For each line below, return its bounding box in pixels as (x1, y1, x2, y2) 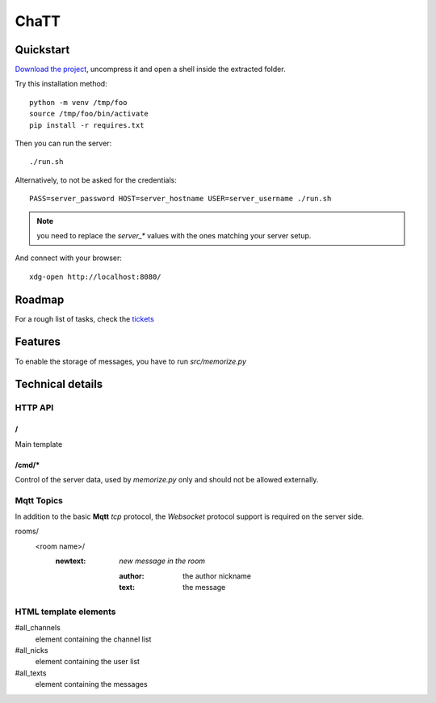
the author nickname (182, 570, 252, 581)
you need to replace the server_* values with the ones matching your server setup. (36, 230, 312, 240)
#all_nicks (15, 645, 48, 655)
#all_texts (15, 667, 47, 678)
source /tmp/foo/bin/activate (29, 109, 149, 119)
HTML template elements (15, 606, 116, 617)
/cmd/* (15, 460, 40, 469)
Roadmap (15, 293, 65, 306)
